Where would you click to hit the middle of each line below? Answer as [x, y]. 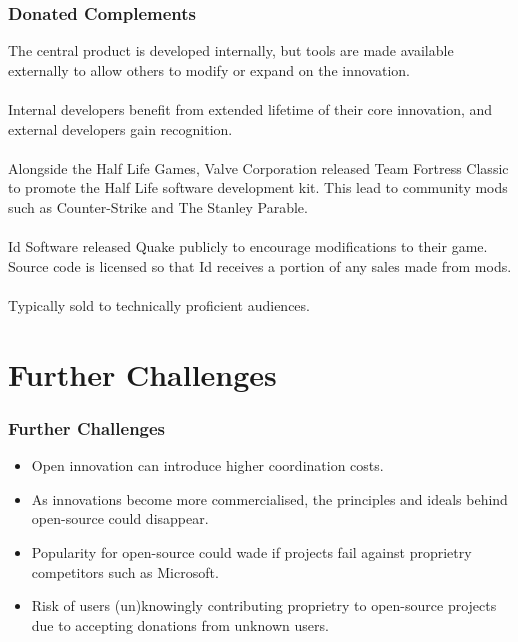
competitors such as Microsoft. [125, 571]
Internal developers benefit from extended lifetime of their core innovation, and [250, 109]
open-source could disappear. [120, 518]
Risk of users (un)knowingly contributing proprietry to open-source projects [264, 605]
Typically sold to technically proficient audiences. [159, 304]
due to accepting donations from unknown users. [180, 624]
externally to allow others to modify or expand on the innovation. [209, 69]
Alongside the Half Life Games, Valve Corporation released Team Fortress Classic [258, 167]
